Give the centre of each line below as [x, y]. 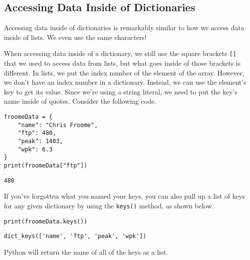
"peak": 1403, [40, 141]
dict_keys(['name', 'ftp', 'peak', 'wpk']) [75, 236]
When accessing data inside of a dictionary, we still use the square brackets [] [120, 53]
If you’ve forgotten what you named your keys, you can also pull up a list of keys [125, 196]
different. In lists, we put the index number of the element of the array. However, [124, 72]
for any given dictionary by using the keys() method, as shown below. [109, 205]
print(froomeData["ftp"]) [46, 165]
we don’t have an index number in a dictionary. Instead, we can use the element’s [125, 82]
